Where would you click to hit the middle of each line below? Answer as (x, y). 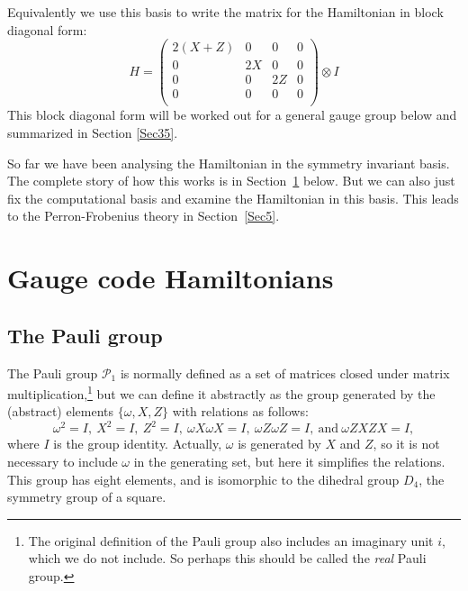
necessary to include (63, 462)
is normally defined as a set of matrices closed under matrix (285, 373)
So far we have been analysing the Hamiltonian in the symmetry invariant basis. (229, 163)
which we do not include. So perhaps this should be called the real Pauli (227, 558)
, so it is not (406, 444)
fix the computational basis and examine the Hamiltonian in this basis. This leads (233, 198)
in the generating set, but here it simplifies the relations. (289, 462)
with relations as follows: (240, 411)
